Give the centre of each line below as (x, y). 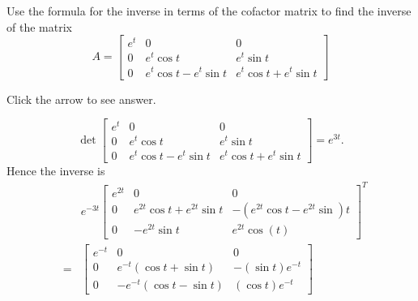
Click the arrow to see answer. (81, 99)
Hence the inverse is (56, 171)
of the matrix (39, 26)
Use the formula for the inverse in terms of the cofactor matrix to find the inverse (209, 11)
